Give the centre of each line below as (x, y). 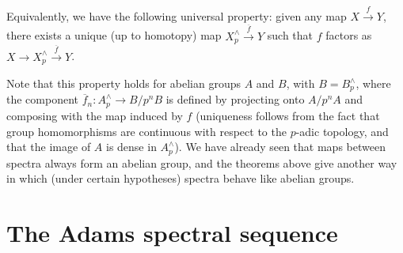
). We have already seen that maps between (280, 147)
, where (373, 83)
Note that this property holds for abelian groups (124, 83)
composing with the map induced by (95, 115)
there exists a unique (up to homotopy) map (114, 35)
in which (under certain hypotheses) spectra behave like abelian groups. (181, 178)
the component (42, 99)
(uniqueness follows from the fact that (288, 115)
